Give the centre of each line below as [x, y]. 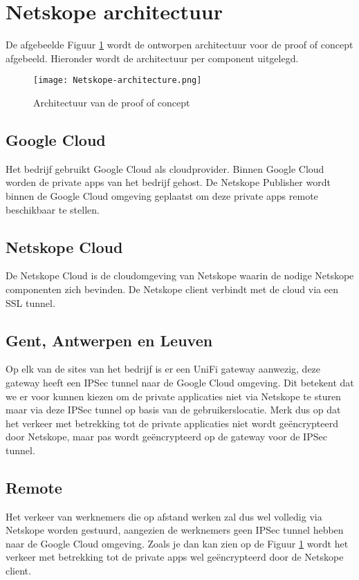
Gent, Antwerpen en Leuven [109, 340]
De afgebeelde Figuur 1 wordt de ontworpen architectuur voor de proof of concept [179, 45]
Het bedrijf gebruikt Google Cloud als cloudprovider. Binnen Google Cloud [165, 168]
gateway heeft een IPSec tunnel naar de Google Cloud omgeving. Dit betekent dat [180, 382]
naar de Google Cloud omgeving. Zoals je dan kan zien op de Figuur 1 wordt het [177, 543]
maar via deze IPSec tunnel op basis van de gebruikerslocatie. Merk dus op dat [173, 410]
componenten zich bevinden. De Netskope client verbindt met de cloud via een [172, 289]
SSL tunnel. [30, 302]
